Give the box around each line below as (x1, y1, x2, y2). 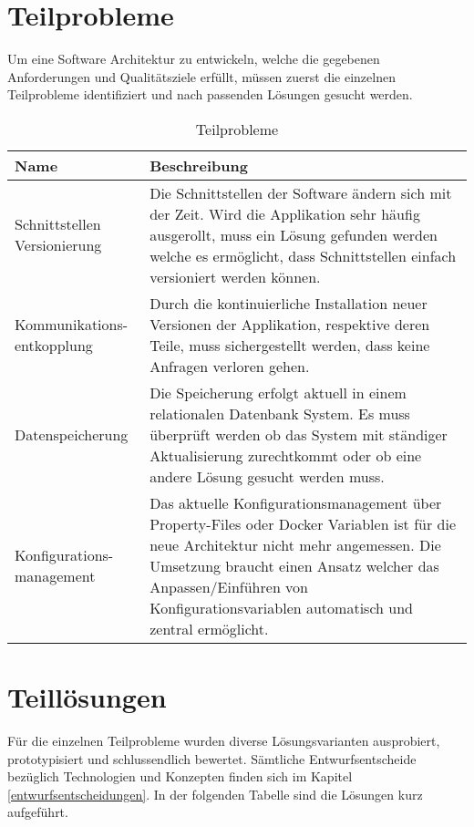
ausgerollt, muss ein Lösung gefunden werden (149, 223, 438, 245)
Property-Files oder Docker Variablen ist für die (149, 512, 456, 534)
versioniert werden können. (149, 265, 321, 287)
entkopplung (15, 334, 93, 356)
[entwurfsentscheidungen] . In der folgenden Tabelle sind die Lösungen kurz (7, 784, 423, 803)
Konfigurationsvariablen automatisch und (149, 596, 413, 618)
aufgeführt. (7, 802, 68, 822)
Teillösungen (7, 678, 167, 716)
